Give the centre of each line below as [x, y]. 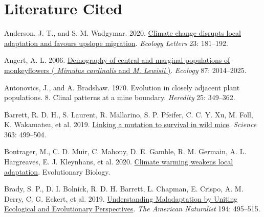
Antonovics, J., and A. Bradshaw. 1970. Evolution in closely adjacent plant [122, 87]
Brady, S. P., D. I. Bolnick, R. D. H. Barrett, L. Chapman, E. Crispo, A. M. [124, 189]
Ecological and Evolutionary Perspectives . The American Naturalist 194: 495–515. [132, 209]
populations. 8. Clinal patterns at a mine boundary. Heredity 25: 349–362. [120, 97]
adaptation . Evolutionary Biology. [57, 171]
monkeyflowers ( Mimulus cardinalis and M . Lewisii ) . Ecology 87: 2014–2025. [125, 70]
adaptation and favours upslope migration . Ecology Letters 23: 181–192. [116, 43]
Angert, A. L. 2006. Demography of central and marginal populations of [117, 60]
